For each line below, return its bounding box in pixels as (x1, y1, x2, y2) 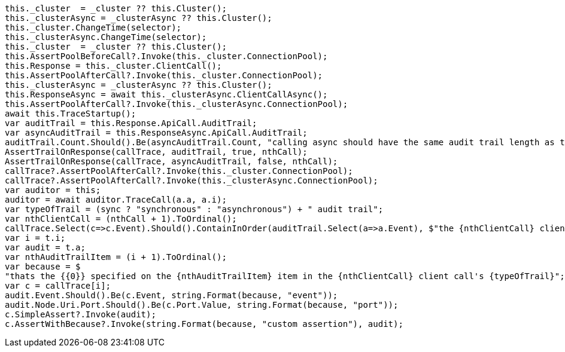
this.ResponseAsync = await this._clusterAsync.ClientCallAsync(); (5, 90, 328, 99)
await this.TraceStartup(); (5, 109, 136, 118)
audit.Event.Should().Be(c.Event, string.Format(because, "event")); (5, 290, 338, 300)
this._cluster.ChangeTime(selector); (5, 23, 182, 32)
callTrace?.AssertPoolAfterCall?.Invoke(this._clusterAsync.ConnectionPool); (5, 176, 378, 185)
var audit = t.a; (5, 243, 86, 252)
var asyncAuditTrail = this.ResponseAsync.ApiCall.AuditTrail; (5, 128, 308, 137)
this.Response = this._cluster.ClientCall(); (5, 61, 222, 71)
